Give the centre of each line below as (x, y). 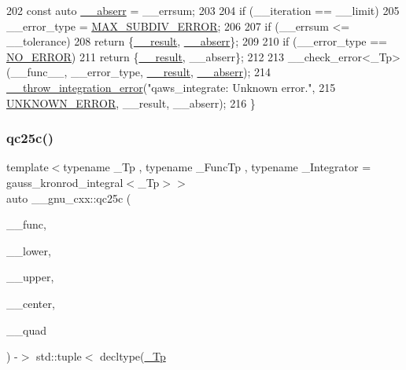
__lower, (29, 250)
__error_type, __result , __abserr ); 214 (171, 72)
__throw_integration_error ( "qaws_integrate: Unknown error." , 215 (171, 87)
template (28, 167)
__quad (26, 330)
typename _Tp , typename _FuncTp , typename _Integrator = (217, 167)
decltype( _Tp (133, 356)
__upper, (30, 277)
